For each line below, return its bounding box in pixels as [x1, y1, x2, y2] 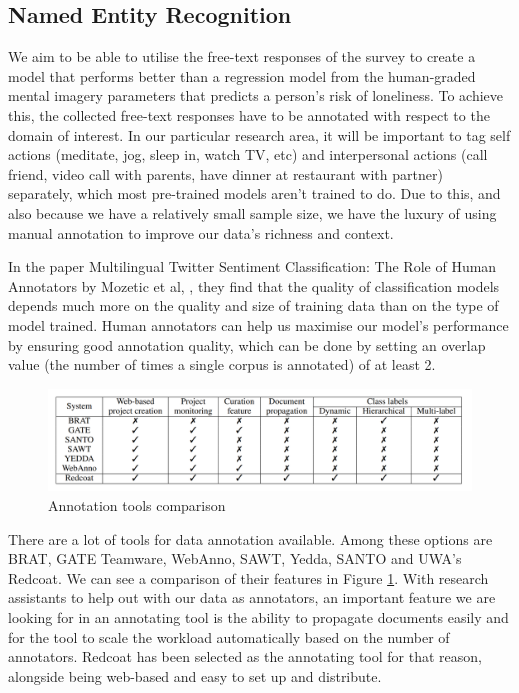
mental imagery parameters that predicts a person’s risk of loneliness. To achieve [8, 85, 504, 106]
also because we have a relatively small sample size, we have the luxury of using [8, 202, 497, 223]
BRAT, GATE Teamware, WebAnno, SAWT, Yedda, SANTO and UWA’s [8, 548, 462, 569]
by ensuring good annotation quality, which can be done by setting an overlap [8, 334, 486, 355]
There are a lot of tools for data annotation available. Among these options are [8, 528, 493, 549]
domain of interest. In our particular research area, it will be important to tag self [8, 124, 511, 145]
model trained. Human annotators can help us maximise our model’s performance [8, 314, 509, 335]
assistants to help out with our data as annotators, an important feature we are [8, 587, 496, 608]
